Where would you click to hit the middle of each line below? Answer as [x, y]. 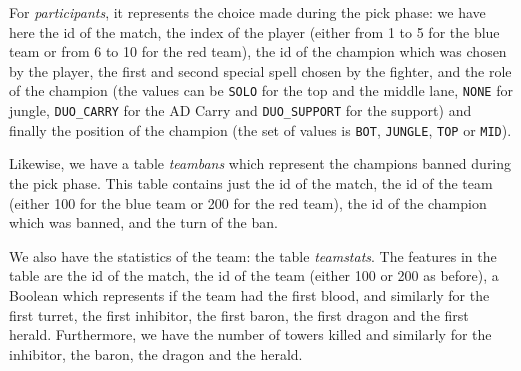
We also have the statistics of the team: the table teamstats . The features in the [253, 255]
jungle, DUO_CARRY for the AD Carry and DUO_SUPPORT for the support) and [240, 110]
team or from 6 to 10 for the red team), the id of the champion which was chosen [258, 51]
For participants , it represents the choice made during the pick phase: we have [247, 12]
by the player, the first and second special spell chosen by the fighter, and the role [260, 70]
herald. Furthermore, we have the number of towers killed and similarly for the [250, 334]
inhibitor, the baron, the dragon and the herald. [156, 353]
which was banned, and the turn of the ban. [143, 222]
